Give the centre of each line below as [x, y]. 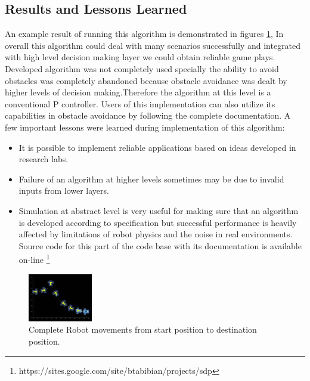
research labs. [44, 159]
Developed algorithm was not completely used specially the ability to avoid [142, 68]
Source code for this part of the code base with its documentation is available [160, 245]
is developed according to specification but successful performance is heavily [158, 222]
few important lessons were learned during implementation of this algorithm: [145, 127]
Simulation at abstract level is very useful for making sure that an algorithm [159, 210]
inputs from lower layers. [64, 190]
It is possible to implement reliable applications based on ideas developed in [157, 147]
